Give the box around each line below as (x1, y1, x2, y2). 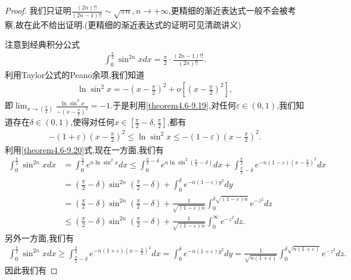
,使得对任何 (70, 116, 114, 128)
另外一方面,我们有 (5, 231, 74, 244)
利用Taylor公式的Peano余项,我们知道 (5, 68, 145, 80)
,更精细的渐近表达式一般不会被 (168, 4, 288, 17)
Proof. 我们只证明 (5, 4, 72, 17)
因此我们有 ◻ (5, 264, 58, 276)
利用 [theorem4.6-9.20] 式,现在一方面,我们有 (5, 143, 164, 155)
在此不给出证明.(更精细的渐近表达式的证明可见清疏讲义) (23, 18, 241, 30)
